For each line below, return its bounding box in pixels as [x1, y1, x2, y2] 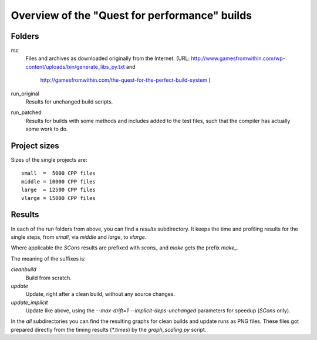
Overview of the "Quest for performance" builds [11, 9, 252, 22]
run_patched [11, 109, 42, 116]
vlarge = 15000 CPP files [21, 195, 96, 201]
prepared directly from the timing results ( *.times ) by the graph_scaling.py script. [11, 326, 207, 333]
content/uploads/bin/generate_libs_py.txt [25, 63, 126, 70]
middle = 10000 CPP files [21, 178, 96, 185]
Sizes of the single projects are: [11, 156, 87, 164]
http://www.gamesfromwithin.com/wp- [191, 55, 285, 62]
